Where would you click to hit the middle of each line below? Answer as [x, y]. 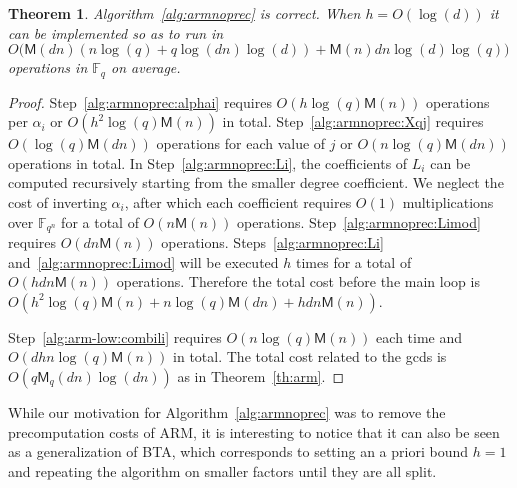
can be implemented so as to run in [116, 32]
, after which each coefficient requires [238, 202]
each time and [419, 336]
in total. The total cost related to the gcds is [310, 356]
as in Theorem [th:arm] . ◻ [261, 376]
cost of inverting [57, 202]
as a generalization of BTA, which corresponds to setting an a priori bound [238, 451]
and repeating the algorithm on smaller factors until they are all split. [222, 470]
